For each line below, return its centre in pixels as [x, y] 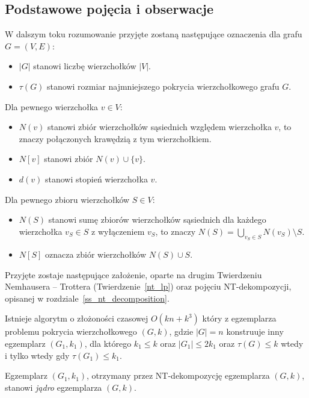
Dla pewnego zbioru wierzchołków [67, 199]
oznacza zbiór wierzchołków [96, 254]
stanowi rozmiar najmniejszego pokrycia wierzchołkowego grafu [163, 86]
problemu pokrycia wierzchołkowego [71, 331]
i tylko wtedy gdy [37, 355]
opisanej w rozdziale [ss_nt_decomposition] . [87, 298]
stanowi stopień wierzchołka [96, 179]
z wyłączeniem [118, 231]
